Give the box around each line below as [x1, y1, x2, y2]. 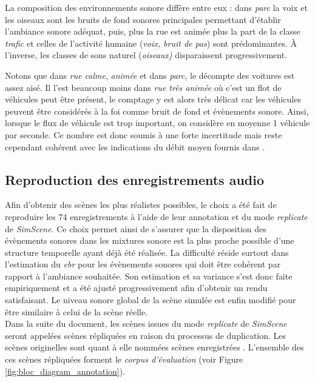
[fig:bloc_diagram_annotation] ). [5, 364, 126, 377]
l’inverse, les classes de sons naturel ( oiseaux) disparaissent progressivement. [5, 49, 288, 61]
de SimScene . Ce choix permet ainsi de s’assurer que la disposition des [5, 222, 266, 235]
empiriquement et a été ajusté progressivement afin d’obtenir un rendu [5, 281, 268, 294]
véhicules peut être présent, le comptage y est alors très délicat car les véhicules [5, 93, 301, 106]
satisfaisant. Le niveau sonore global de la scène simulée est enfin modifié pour [5, 293, 296, 306]
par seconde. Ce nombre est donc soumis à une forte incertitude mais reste [5, 128, 282, 141]
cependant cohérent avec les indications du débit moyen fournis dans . [5, 140, 265, 153]
